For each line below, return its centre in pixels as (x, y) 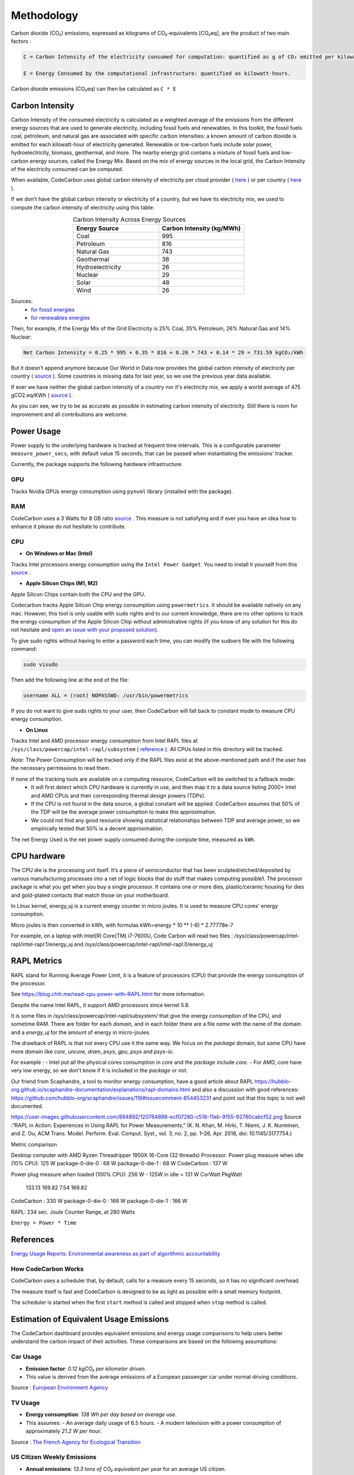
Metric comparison (34, 1144)
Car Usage (26, 1357)
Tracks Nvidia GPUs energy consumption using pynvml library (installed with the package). (122, 491)
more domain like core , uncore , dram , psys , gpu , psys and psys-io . (92, 1051)
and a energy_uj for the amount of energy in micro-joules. (81, 1032)
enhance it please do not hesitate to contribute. (68, 527)
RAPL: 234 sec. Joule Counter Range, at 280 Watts (73, 1212)
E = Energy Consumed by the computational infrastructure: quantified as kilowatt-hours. (157, 73)
